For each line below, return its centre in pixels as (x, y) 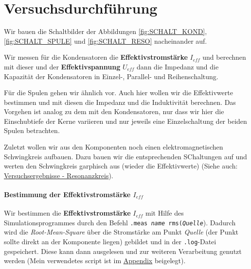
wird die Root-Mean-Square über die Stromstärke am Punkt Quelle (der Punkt (121, 232)
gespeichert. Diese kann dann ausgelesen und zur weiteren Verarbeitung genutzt (123, 251)
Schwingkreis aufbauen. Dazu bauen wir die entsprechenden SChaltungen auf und (125, 156)
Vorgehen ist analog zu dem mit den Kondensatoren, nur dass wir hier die (114, 111)
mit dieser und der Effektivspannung (62, 66)
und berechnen (224, 57)
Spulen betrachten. (32, 130)
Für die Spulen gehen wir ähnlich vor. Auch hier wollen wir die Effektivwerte (118, 92)
